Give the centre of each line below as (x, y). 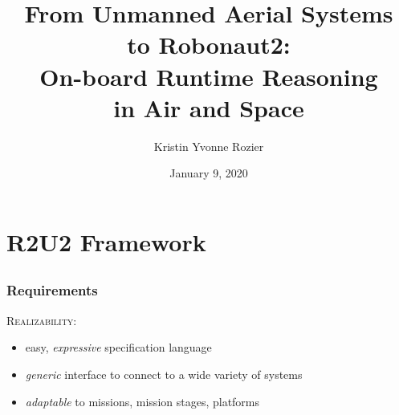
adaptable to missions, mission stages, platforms (142, 401)
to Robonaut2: (209, 45)
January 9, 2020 (209, 173)
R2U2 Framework (106, 241)
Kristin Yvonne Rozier (209, 146)
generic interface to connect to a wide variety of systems (164, 374)
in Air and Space (209, 107)
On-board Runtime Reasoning (209, 76)
